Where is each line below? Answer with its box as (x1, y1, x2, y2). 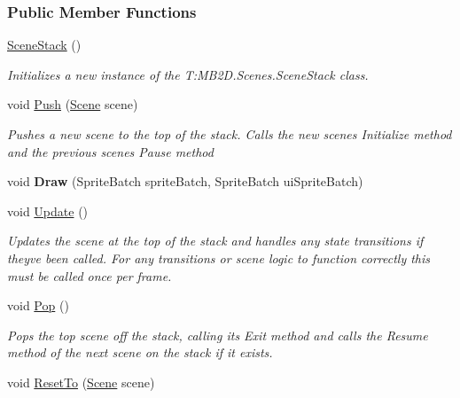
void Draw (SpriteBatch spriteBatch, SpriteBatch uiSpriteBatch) (7, 172, 363, 191)
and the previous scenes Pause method (7, 142, 214, 160)
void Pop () (7, 296, 69, 315)
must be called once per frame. (7, 266, 172, 285)
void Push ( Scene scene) (7, 95, 138, 113)
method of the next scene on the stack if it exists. (7, 343, 273, 362)
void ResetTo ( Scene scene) (7, 372, 155, 391)
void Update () (7, 201, 89, 220)
